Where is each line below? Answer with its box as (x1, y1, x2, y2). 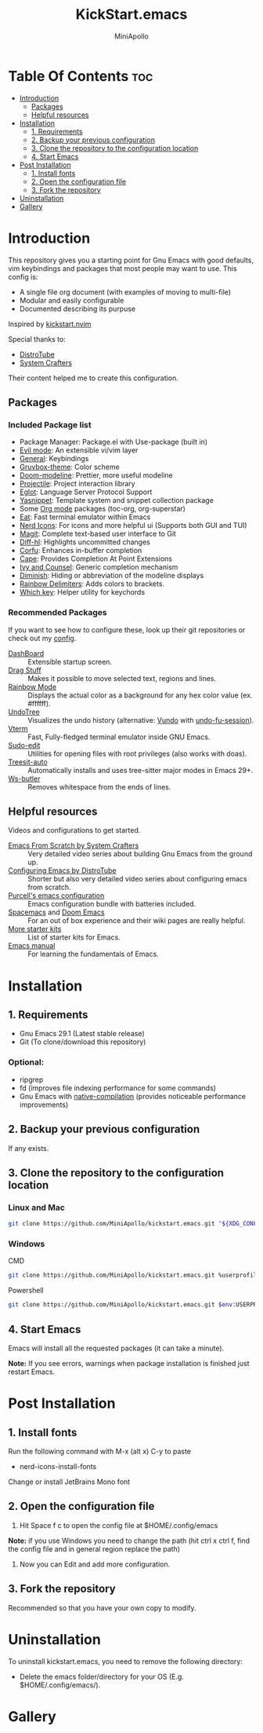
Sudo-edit (8, 740, 41, 749)
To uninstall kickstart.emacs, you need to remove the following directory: (8, 1656, 243, 1666)
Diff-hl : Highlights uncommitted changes (19, 537, 150, 547)
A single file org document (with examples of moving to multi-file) (19, 287, 232, 296)
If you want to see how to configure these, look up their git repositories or (8, 625, 246, 634)
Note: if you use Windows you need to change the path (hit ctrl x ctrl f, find (8, 1536, 250, 1545)
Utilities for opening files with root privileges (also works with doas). (27, 749, 247, 758)
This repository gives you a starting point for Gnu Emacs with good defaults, (8, 255, 254, 265)
